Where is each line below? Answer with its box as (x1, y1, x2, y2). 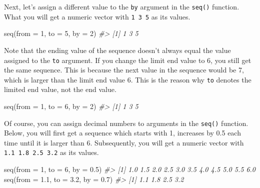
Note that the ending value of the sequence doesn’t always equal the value (4, 44, 231, 55)
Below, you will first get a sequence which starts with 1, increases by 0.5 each (4, 127, 241, 138)
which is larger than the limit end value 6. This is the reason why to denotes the (4, 74, 251, 84)
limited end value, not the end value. (4, 84, 116, 94)
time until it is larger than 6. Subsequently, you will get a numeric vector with (4, 137, 244, 147)
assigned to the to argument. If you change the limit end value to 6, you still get (4, 54, 251, 65)
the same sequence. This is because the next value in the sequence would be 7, (4, 64, 244, 75)
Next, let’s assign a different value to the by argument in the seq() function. (4, 1, 239, 11)
